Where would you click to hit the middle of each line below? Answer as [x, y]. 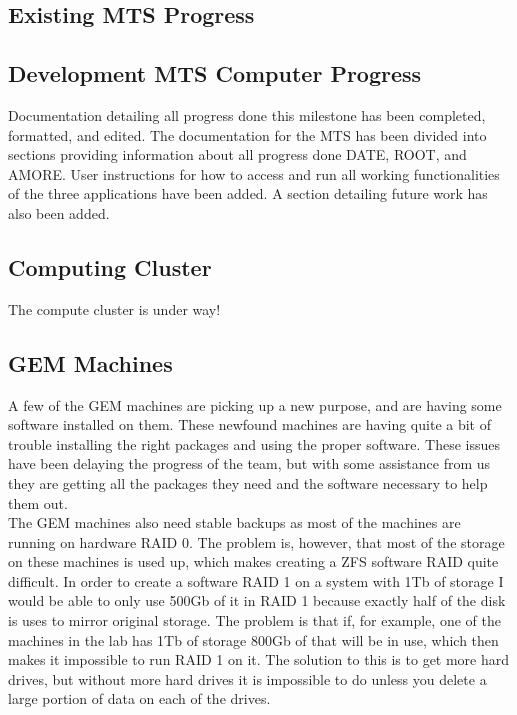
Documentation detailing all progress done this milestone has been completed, [247, 114]
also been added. [59, 212]
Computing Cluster [110, 266]
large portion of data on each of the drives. [139, 698]
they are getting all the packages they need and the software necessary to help [248, 482]
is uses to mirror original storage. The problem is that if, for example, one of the [254, 620]
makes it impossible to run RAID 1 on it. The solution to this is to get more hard [259, 659]
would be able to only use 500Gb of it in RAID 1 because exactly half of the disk [257, 600]
